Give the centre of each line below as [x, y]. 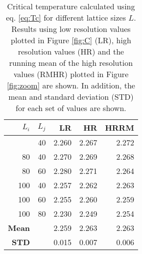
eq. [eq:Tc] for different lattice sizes [66, 17]
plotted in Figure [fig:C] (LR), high [71, 40]
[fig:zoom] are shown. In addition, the [71, 85]
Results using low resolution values [71, 29]
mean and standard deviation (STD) [71, 97]
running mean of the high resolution [71, 63]
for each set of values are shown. [71, 108]
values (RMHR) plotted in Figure [71, 74]
